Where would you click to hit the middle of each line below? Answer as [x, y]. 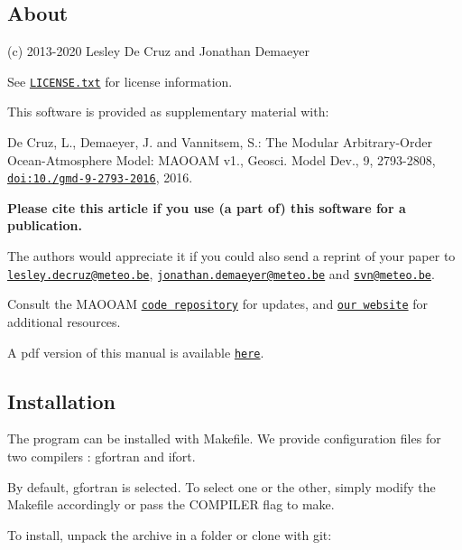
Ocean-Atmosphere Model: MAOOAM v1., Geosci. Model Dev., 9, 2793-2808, [222, 159]
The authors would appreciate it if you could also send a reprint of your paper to [231, 256]
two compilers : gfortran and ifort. [102, 457]
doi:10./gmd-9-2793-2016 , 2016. [100, 177]
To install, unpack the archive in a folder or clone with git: [170, 534]
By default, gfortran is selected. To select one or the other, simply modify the [222, 486]
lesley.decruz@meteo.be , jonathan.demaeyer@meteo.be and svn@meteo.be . [221, 273]
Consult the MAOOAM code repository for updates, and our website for [218, 304]
